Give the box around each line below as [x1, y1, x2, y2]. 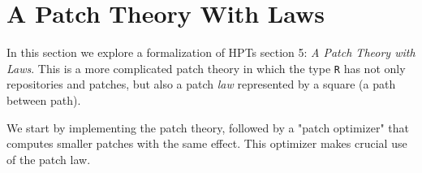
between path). [6, 91, 81, 108]
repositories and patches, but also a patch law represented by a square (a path [6, 76, 396, 93]
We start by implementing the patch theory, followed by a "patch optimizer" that [6, 119, 410, 136]
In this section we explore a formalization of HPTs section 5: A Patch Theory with [6, 44, 416, 61]
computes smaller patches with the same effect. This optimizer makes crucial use [6, 135, 407, 152]
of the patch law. [6, 150, 91, 167]
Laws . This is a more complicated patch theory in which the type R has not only [6, 59, 406, 76]
